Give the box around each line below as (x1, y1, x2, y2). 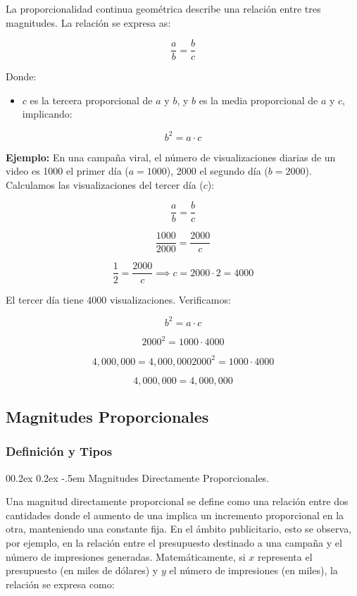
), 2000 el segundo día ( (166, 163, 268, 178)
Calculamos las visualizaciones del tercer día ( (6, 177, 203, 192)
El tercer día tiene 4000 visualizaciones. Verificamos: (6, 292, 231, 306)
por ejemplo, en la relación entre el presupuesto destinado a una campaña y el (6, 535, 342, 550)
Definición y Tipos (6, 442, 113, 460)
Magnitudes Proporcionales (6, 405, 209, 427)
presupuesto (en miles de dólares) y (6, 563, 158, 578)
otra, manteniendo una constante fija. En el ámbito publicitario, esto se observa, (6, 521, 352, 536)
